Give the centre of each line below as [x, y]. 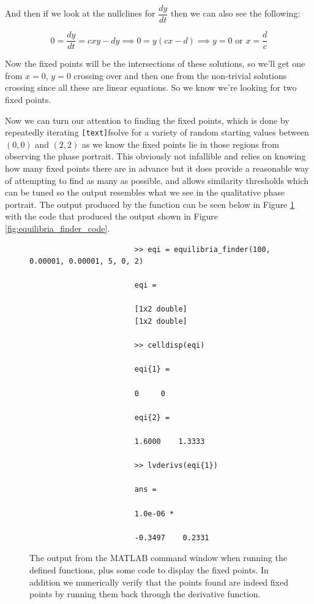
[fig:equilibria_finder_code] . [58, 228]
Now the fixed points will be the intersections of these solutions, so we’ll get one [155, 63]
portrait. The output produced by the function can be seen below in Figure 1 [150, 204]
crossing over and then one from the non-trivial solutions [180, 75]
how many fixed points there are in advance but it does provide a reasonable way [157, 168]
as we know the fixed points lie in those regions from [180, 144]
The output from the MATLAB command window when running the [158, 558]
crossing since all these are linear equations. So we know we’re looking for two [151, 87]
